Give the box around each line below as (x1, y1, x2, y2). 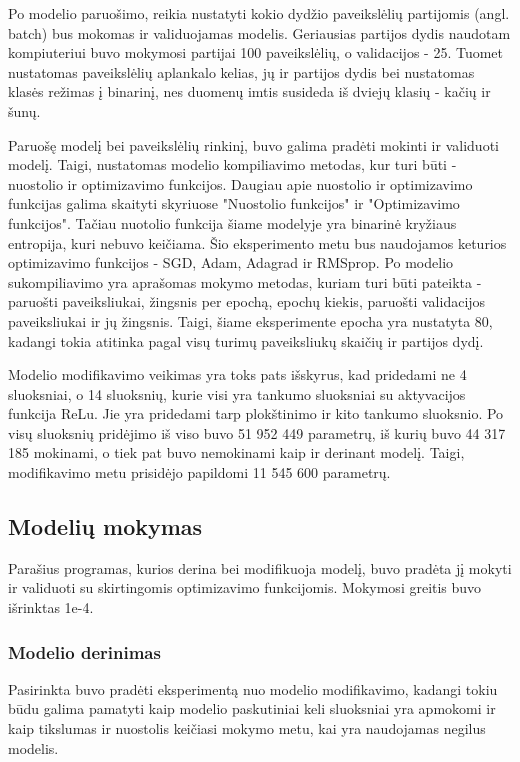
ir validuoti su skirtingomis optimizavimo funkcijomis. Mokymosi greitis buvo (8, 577, 482, 598)
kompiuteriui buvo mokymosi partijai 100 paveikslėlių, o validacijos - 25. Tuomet (8, 42, 503, 63)
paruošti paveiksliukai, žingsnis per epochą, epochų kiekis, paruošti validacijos (8, 291, 486, 312)
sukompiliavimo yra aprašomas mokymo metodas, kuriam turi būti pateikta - (8, 271, 482, 292)
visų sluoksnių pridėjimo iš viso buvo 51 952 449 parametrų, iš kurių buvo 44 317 (8, 422, 506, 443)
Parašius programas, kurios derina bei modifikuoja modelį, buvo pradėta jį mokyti (8, 557, 512, 578)
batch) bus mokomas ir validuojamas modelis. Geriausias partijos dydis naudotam (8, 22, 511, 43)
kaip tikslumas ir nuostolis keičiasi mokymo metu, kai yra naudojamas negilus (8, 718, 486, 739)
